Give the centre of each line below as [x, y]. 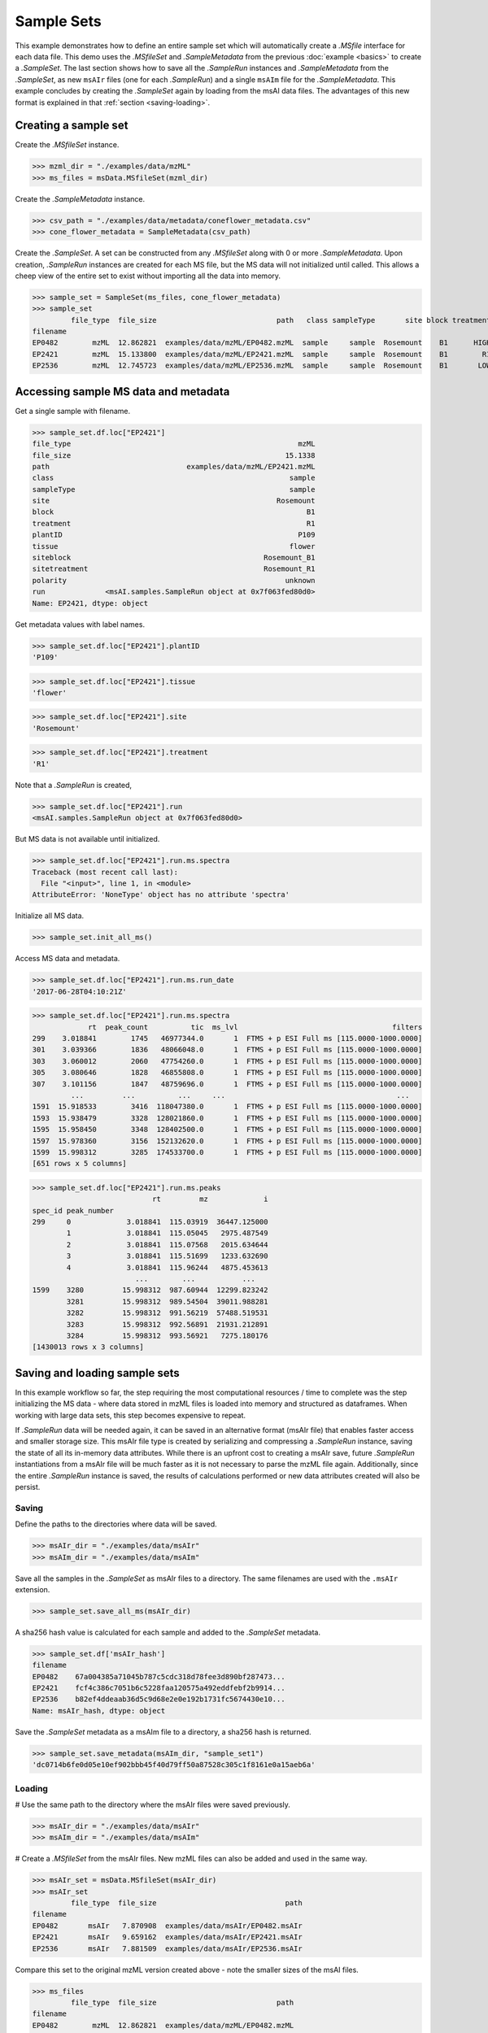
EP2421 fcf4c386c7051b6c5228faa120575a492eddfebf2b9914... [159, 1688]
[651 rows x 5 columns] [80, 1164]
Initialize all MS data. [50, 916]
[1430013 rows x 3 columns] [88, 1347]
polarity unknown [174, 580]
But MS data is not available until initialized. [87, 839]
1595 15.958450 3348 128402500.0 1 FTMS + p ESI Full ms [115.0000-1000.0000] [227, 1130]
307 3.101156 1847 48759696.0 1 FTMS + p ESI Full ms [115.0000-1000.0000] [227, 1084]
